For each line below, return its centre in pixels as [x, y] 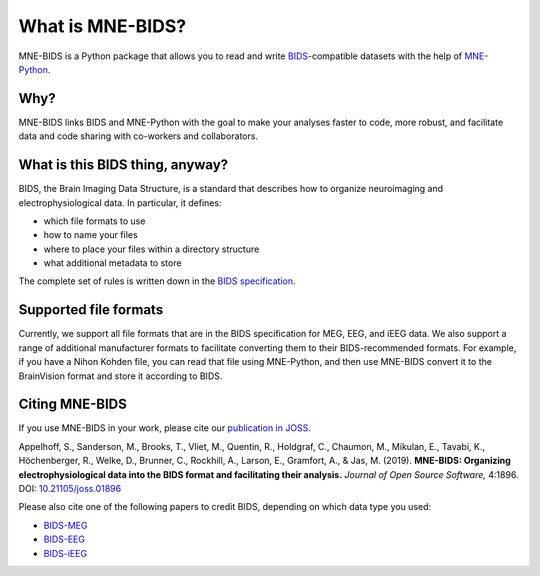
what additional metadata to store [112, 263]
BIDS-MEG [65, 525]
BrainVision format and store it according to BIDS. [120, 376]
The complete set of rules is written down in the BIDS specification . [157, 281]
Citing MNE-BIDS [72, 404]
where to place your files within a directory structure [151, 249]
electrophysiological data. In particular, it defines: [120, 202]
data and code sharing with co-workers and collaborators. [138, 136]
